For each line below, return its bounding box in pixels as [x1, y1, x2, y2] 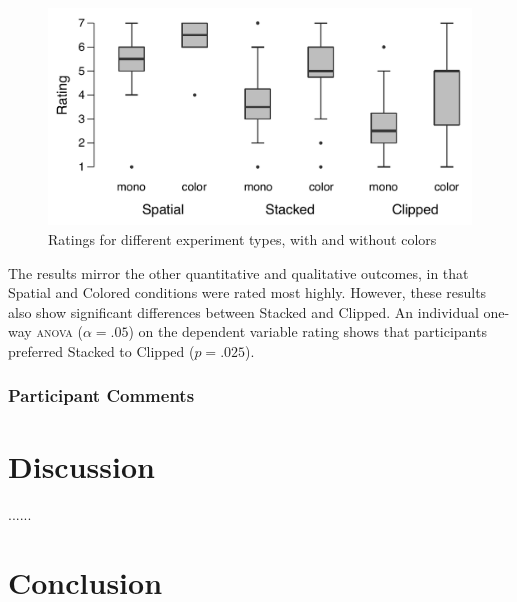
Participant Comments [8, 383, 195, 408]
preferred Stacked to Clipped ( [8, 340, 195, 361]
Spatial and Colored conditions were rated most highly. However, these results [8, 282, 487, 303]
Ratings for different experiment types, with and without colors [48, 228, 437, 249]
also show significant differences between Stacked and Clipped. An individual [8, 301, 479, 322]
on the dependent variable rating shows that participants [138, 321, 487, 342]
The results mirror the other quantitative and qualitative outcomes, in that [8, 262, 469, 283]
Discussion [8, 445, 155, 486]
